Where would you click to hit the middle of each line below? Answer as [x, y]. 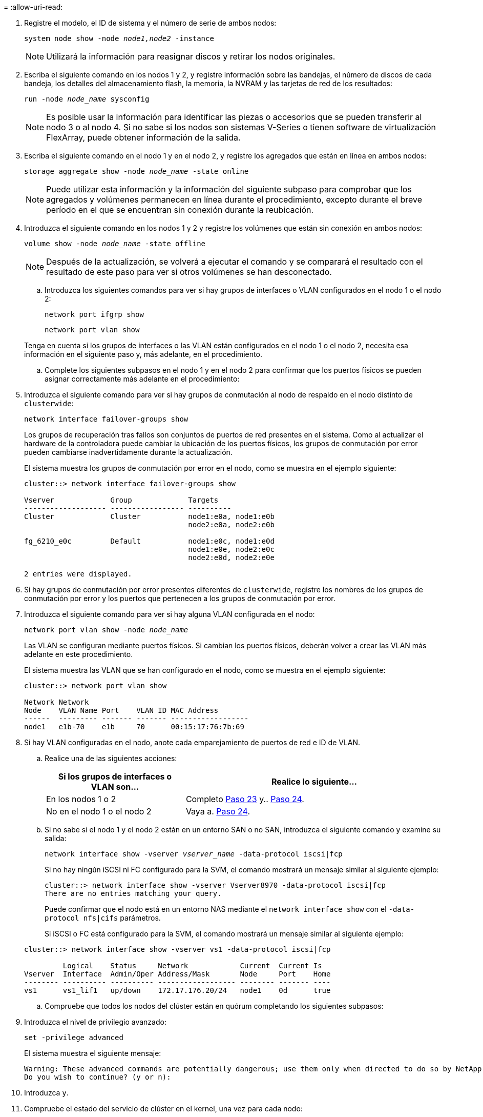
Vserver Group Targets [121, 500]
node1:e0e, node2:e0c [231, 549]
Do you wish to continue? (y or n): [98, 1077]
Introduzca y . [46, 1093]
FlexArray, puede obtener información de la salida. [143, 137]
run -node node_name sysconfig [87, 99]
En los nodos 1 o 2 [81, 799]
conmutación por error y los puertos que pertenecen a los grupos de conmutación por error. [180, 598]
